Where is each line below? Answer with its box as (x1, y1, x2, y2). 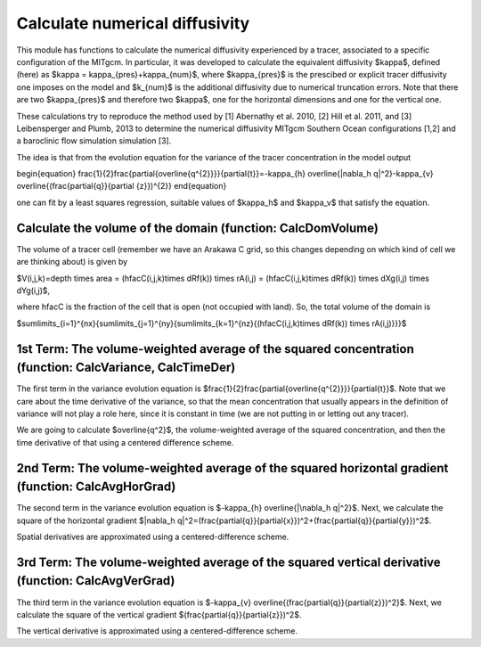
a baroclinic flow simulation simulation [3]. (16, 135, 172, 146)
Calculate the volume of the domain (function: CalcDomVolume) (16, 220, 379, 235)
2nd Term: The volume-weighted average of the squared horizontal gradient (16, 460, 449, 476)
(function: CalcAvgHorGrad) (16, 479, 176, 495)
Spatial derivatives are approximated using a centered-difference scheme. (16, 531, 289, 543)
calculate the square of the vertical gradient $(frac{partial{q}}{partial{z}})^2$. (16, 609, 302, 619)
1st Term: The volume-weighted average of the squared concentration (16, 341, 414, 356)
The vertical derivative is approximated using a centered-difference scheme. (16, 626, 298, 636)
